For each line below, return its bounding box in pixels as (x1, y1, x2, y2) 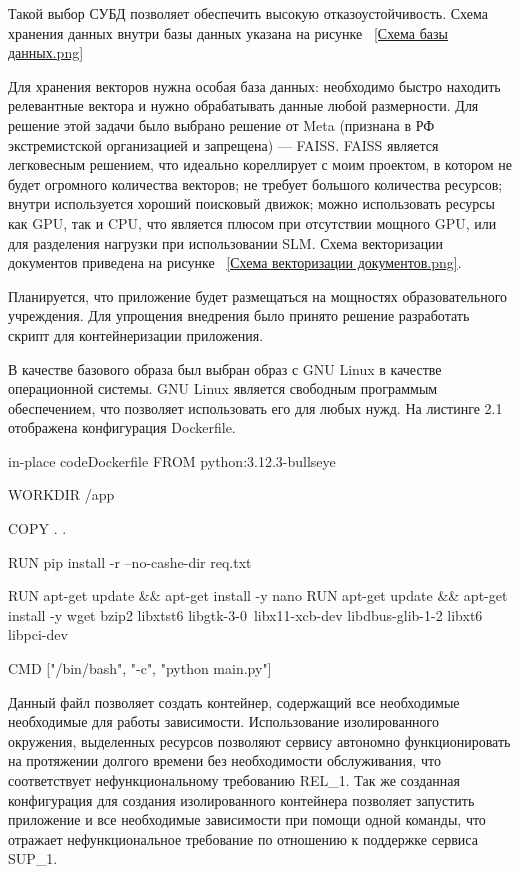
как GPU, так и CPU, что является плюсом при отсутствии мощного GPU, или (8, 212, 497, 233)
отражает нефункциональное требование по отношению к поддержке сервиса (8, 828, 478, 849)
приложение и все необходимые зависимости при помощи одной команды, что (8, 809, 486, 830)
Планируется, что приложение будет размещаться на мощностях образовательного (8, 285, 508, 306)
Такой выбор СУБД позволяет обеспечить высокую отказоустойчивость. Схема (8, 3, 488, 23)
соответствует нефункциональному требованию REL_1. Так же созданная (8, 770, 461, 790)
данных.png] (8, 42, 84, 63)
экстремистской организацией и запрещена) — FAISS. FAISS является (8, 134, 439, 155)
